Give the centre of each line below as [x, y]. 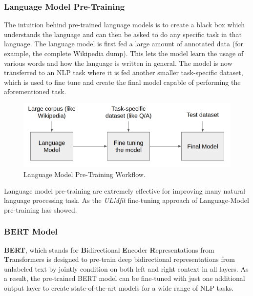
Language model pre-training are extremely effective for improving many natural [125, 190]
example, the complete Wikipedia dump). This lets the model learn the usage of [124, 53]
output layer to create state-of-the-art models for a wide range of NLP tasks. [119, 288]
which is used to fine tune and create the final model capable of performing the [122, 82]
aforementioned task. [35, 91]
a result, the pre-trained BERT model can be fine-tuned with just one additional [125, 278]
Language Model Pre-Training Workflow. [84, 174]
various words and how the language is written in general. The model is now [118, 63]
